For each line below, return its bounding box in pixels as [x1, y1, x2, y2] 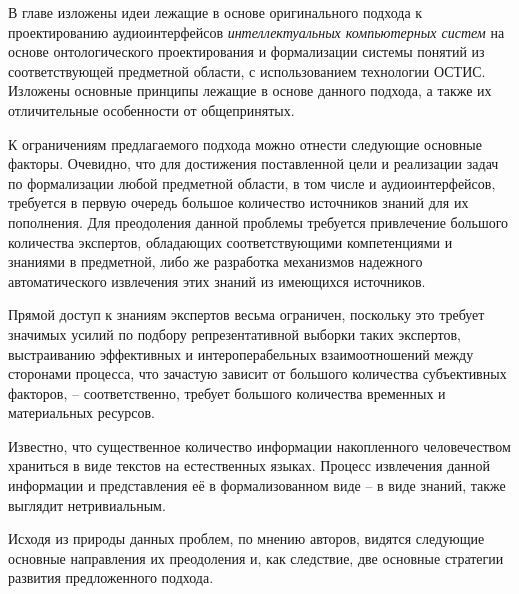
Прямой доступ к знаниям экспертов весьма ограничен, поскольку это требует [8, 304, 485, 325]
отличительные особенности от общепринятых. [8, 99, 295, 120]
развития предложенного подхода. [8, 567, 214, 588]
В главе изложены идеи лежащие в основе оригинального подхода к [8, 2, 423, 22]
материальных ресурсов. [8, 402, 156, 423]
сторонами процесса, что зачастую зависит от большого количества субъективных [8, 363, 507, 384]
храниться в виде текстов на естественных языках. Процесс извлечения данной [8, 455, 490, 476]
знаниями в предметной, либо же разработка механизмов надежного [8, 251, 423, 272]
